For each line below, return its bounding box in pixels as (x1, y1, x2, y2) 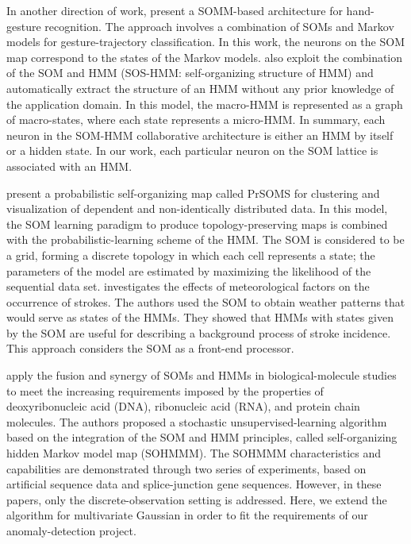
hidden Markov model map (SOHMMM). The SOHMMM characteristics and (6, 445, 382, 461)
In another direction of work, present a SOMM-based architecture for (6, 2, 343, 18)
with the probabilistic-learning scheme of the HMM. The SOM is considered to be (6, 231, 405, 248)
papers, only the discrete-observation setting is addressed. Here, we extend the (6, 491, 387, 507)
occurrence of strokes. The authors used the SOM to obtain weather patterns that (6, 293, 405, 310)
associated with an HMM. (6, 157, 133, 174)
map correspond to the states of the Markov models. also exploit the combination (6, 48, 403, 65)
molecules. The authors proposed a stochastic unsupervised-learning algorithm (6, 413, 387, 430)
